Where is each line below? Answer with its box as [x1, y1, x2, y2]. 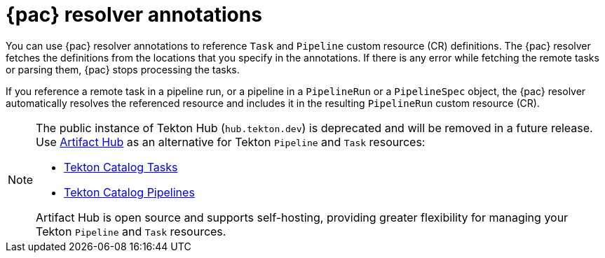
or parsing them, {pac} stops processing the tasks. [6, 63, 240, 76]
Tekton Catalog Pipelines [64, 185, 195, 199]
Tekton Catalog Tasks [64, 159, 178, 174]
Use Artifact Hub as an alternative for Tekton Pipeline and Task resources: [36, 134, 426, 149]
